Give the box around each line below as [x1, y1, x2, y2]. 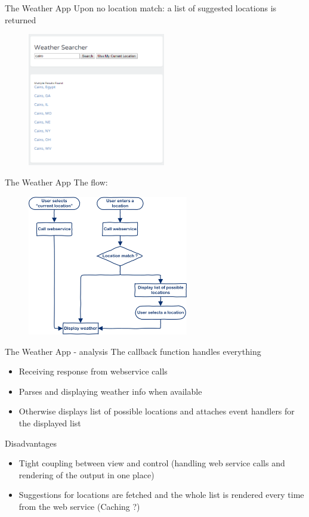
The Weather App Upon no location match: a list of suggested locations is [5, 2, 277, 14]
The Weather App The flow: [5, 176, 108, 188]
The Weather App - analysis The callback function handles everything [5, 345, 261, 357]
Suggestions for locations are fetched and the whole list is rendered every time [18, 488, 304, 501]
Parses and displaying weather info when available [18, 385, 202, 397]
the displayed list [18, 417, 81, 429]
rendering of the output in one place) [18, 468, 154, 481]
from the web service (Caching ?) [18, 500, 140, 513]
